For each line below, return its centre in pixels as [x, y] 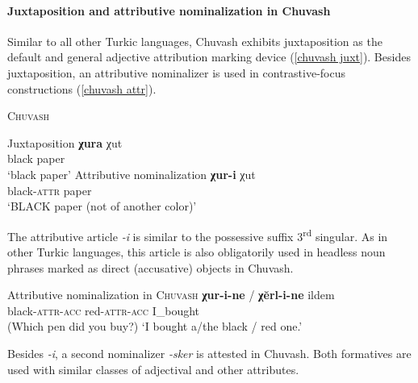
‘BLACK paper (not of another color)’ [102, 206]
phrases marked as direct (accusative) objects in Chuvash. [150, 267]
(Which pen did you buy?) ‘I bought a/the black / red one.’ [155, 326]
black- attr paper [50, 190]
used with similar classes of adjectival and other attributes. [153, 369]
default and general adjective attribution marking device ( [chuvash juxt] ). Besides [209, 57]
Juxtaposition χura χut [65, 142]
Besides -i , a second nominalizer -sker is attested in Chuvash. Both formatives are [209, 353]
